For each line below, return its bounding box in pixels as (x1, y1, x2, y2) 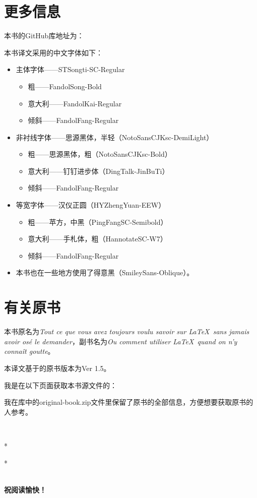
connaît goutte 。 (4, 346, 55, 356)
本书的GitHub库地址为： (4, 30, 84, 41)
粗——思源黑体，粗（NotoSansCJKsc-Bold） (28, 149, 172, 159)
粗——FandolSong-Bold (28, 81, 102, 91)
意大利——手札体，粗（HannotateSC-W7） (28, 233, 167, 244)
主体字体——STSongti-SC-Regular (16, 64, 125, 75)
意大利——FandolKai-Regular (28, 98, 122, 108)
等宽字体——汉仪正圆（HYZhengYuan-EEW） (16, 200, 166, 210)
